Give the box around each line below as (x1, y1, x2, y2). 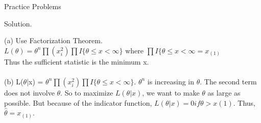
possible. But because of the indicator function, (4, 97, 152, 108)
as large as (207, 87, 241, 98)
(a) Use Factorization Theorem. (4, 35, 103, 46)
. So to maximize (60, 87, 113, 98)
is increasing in (147, 76, 194, 86)
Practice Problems (4, 1, 61, 11)
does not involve (4, 87, 55, 98)
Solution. (4, 18, 32, 28)
